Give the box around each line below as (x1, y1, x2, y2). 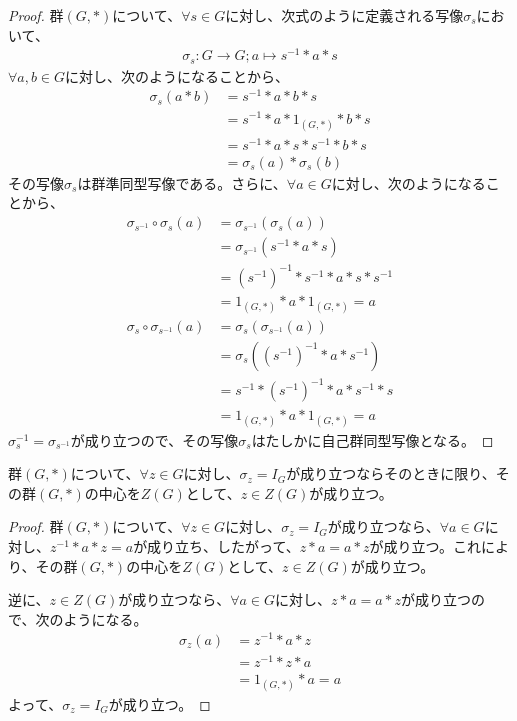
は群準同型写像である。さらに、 (77, 172, 287, 193)
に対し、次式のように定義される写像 (225, 5, 464, 25)
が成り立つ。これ (369, 536, 481, 557)
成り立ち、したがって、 (147, 536, 300, 557)
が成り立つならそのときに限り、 (286, 463, 496, 484)
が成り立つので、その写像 (70, 429, 239, 450)
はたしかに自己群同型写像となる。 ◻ (251, 429, 494, 450)
